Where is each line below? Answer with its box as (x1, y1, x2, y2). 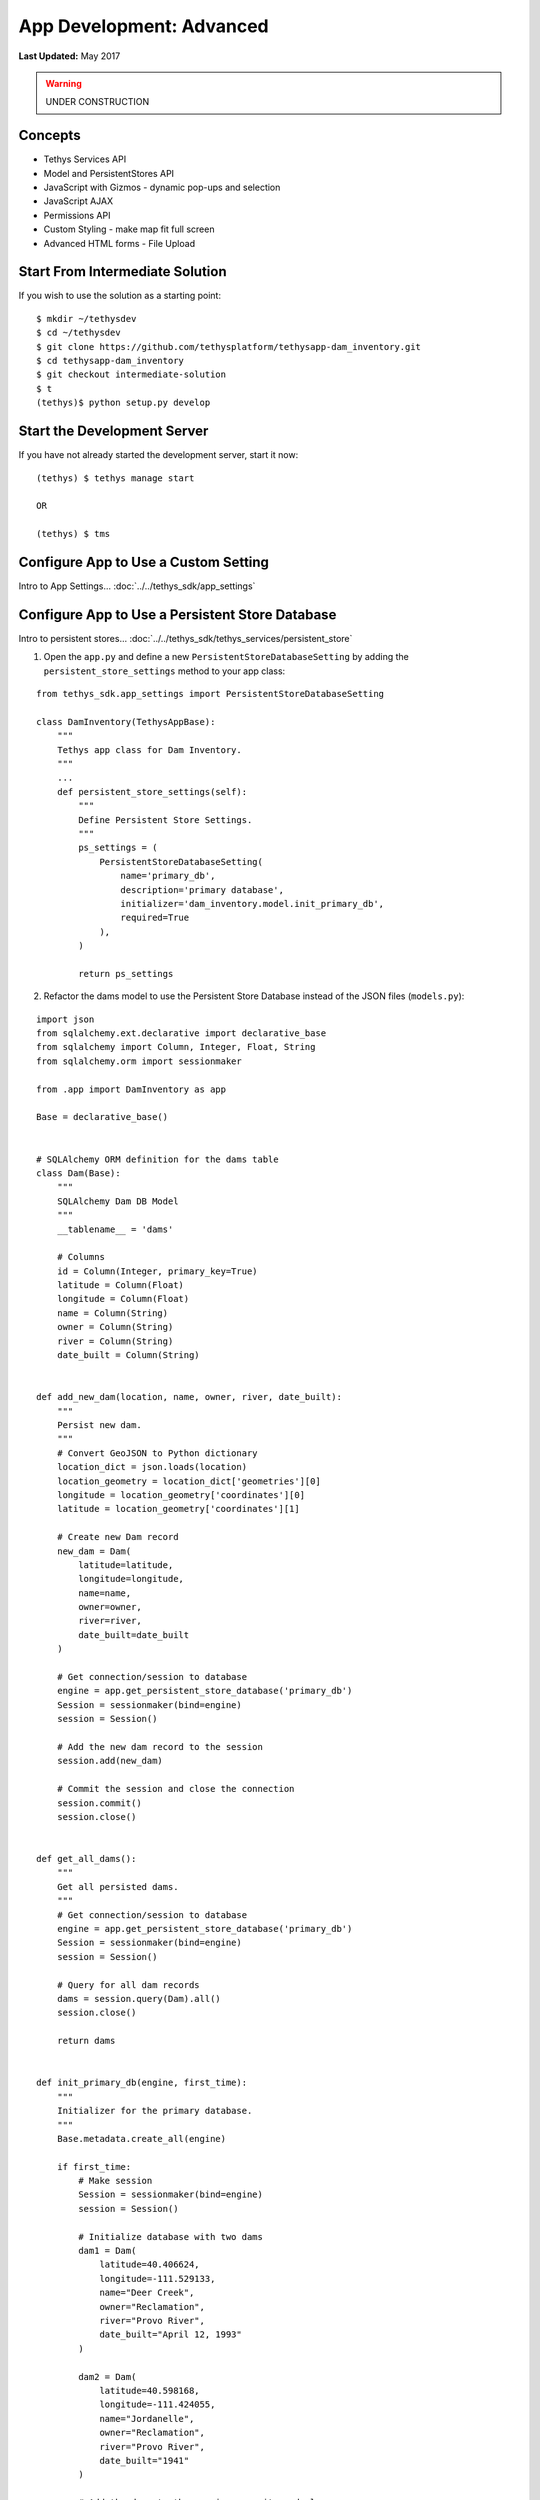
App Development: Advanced (18, 15, 269, 37)
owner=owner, (78, 1601, 142, 1613)
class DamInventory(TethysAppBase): (36, 716, 216, 727)
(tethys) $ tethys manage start (36, 472, 195, 484)
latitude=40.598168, (99, 2385, 200, 2396)
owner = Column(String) (56, 1321, 174, 1333)
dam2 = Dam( (78, 2371, 137, 2382)
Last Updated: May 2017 (18, 50, 121, 62)
